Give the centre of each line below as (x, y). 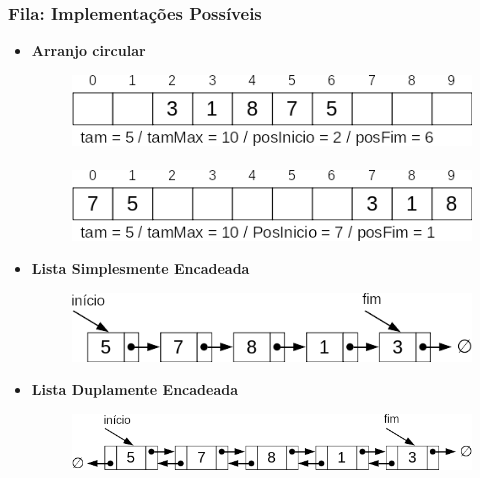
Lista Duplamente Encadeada (135, 389)
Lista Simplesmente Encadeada (140, 268)
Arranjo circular (88, 50)
